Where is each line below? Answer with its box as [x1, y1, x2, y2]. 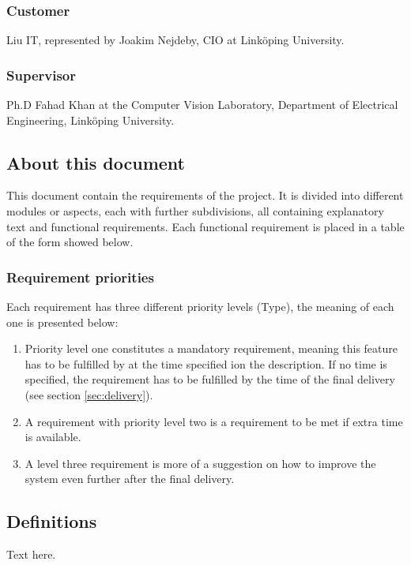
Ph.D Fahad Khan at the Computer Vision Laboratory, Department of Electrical [6, 96, 398, 113]
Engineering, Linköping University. [6, 111, 175, 128]
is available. [25, 428, 81, 445]
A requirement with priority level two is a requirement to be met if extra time [25, 413, 403, 429]
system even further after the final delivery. [25, 470, 235, 487]
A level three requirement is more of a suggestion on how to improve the [25, 455, 376, 471]
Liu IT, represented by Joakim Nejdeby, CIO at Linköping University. [6, 32, 345, 48]
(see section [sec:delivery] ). [25, 386, 153, 402]
